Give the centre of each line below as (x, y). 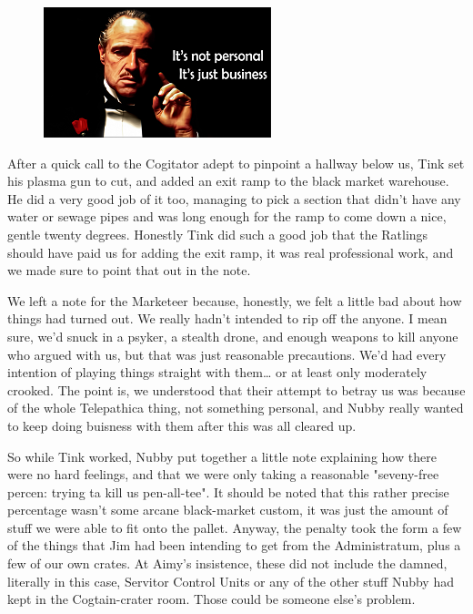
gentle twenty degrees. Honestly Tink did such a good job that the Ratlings (218, 234)
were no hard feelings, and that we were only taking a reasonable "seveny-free (223, 474)
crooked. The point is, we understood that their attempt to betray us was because (236, 389)
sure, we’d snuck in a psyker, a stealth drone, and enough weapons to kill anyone (233, 336)
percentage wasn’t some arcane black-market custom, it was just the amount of (228, 510)
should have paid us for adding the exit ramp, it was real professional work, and (231, 252)
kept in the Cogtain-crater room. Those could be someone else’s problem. (211, 599)
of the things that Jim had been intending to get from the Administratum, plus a (234, 545)
